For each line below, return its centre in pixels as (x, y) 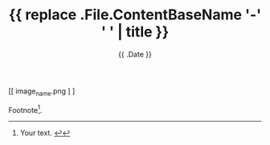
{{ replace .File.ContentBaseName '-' (135, 15)
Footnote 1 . (25, 109)
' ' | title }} (135, 32)
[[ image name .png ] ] (42, 92)
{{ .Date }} (135, 54)
